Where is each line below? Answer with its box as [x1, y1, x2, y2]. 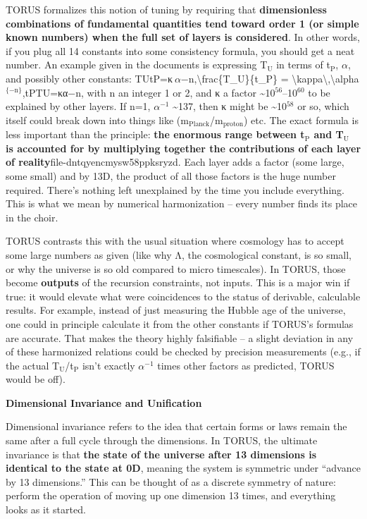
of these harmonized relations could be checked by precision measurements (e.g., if [6, 344, 361, 359]
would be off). [6, 372, 66, 386]
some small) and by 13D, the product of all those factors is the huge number [6, 168, 336, 183]
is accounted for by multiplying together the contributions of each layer [6, 140, 361, 155]
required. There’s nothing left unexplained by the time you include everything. [6, 182, 344, 197]
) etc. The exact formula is [243, 112, 359, 127]
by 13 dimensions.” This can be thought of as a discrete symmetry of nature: [6, 474, 336, 489]
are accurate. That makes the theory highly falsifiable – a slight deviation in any [6, 330, 354, 345]
